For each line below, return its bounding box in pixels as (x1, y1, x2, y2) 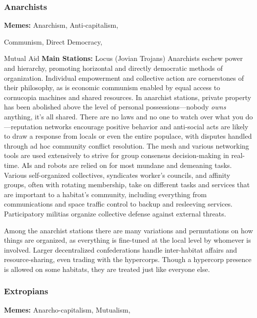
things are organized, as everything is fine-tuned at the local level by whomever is (4, 235, 251, 245)
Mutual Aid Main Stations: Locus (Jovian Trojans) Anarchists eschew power (4, 53, 243, 63)
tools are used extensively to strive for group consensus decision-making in (4, 150, 229, 160)
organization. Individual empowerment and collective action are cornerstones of (4, 72, 244, 83)
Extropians (4, 285, 48, 297)
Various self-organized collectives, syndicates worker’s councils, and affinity (4, 169, 230, 180)
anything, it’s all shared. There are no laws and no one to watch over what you (4, 111, 244, 121)
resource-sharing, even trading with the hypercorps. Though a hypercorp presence (4, 254, 252, 265)
